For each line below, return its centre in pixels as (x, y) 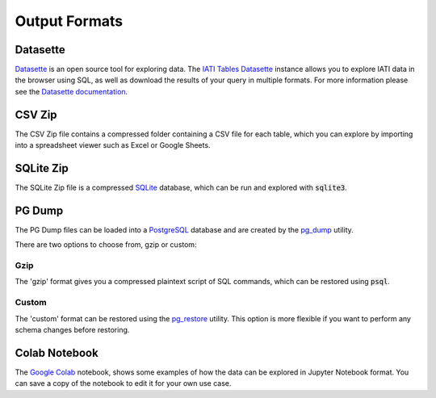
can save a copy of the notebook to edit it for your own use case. (123, 383)
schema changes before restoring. (72, 330)
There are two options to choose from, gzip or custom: (106, 245)
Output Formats (69, 21)
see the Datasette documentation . (71, 91)
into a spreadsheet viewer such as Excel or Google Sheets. (113, 145)
